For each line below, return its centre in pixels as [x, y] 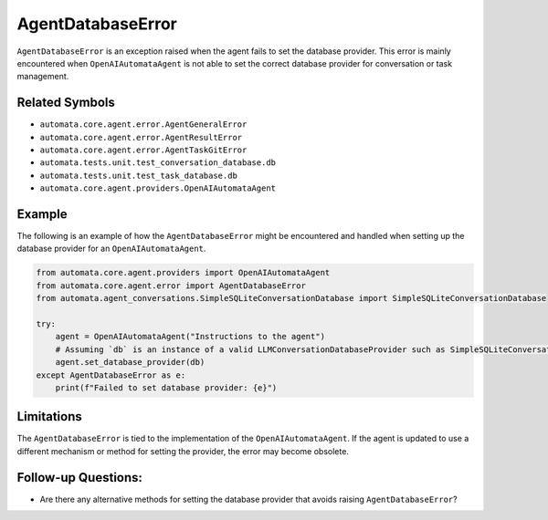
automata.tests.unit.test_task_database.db [138, 175]
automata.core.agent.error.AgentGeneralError [143, 125]
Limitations [49, 416]
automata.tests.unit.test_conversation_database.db [158, 163]
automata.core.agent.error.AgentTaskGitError [143, 150]
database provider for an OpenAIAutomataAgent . [111, 249]
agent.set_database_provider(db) [130, 362]
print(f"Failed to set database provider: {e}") [166, 387]
